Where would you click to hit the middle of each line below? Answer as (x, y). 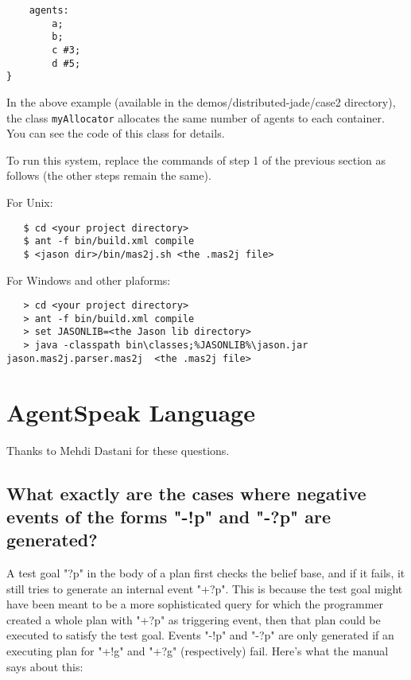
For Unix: (30, 202)
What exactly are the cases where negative (186, 493)
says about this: (45, 666)
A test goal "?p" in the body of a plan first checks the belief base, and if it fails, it (206, 573)
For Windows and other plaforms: (89, 280)
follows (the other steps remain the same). (109, 175)
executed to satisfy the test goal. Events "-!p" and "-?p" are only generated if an (200, 635)
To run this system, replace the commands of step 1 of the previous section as (196, 159)
